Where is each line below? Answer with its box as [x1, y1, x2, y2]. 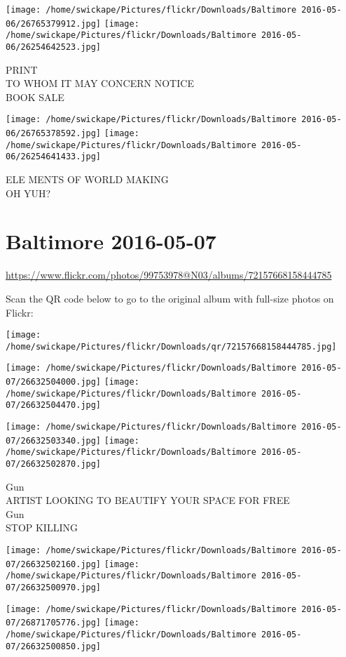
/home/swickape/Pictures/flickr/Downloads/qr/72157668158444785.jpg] [6, 341, 337, 352]
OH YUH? [6, 185, 51, 200]
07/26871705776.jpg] [6, 618, 102, 628]
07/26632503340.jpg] [6, 435, 102, 446]
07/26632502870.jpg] [6, 459, 102, 470]
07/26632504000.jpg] [6, 377, 102, 387]
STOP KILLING [6, 520, 78, 535]
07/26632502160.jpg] [6, 559, 102, 569]
